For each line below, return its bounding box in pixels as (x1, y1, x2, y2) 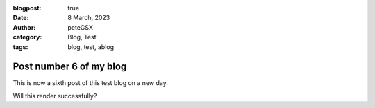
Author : (12, 23, 36, 31)
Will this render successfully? (12, 91, 97, 100)
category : (12, 33, 42, 42)
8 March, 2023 (67, 14, 110, 22)
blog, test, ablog (67, 42, 115, 51)
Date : (12, 14, 29, 22)
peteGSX (67, 23, 94, 31)
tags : (12, 42, 28, 51)
